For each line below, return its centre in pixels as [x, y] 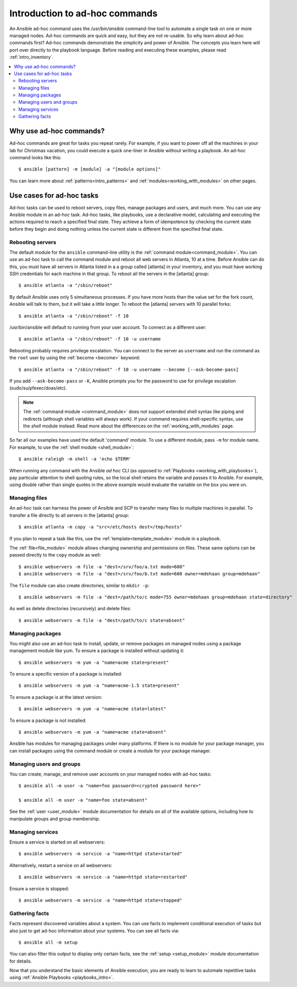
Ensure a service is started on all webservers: [57, 842]
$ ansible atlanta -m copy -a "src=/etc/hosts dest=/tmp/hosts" [101, 527]
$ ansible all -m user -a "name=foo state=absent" [83, 800]
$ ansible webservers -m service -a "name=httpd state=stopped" [101, 900]
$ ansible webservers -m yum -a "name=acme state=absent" [92, 732]
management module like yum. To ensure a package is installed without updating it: [97, 651]
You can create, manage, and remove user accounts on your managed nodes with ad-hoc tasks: [110, 774]
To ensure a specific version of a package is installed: [66, 674]
